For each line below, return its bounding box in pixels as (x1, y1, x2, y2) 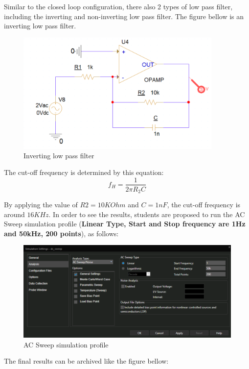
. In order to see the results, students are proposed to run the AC (48, 209, 245, 219)
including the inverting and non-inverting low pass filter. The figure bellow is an (4, 11, 244, 21)
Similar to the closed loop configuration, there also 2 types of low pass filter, (4, 1, 233, 11)
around (4, 209, 25, 219)
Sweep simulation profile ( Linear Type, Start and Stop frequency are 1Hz (4, 219, 246, 229)
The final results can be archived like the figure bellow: (4, 356, 169, 366)
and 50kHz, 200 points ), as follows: (4, 228, 119, 238)
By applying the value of (4, 199, 78, 210)
